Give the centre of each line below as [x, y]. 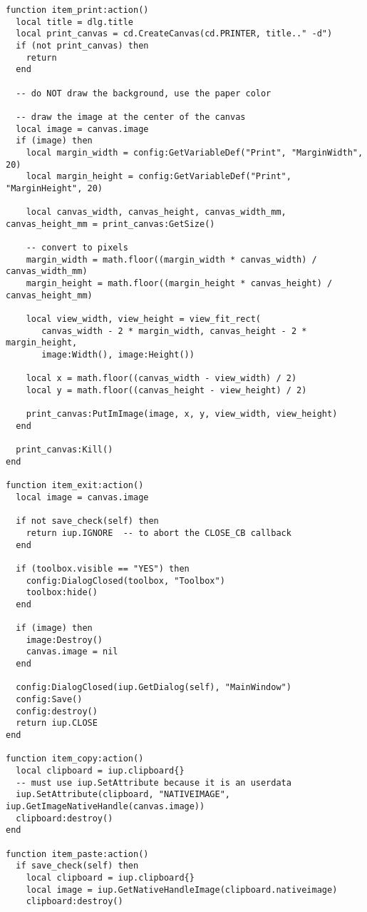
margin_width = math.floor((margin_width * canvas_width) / [171, 259]
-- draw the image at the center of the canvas [131, 117]
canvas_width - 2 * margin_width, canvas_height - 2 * [174, 331]
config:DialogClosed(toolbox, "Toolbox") [125, 581]
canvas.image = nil [72, 652]
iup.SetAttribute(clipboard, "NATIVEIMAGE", [123, 795]
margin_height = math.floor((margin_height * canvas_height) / [179, 284]
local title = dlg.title [74, 22]
